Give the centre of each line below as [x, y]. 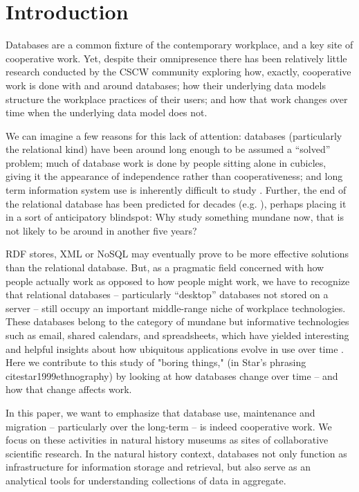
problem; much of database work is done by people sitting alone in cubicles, [166, 162]
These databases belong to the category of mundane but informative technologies [177, 321]
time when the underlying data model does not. [107, 112]
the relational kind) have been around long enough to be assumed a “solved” [168, 149]
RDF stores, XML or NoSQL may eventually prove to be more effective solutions [177, 254]
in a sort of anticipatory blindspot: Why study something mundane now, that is [175, 217]
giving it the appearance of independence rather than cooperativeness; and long [174, 176]
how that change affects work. [69, 389]
